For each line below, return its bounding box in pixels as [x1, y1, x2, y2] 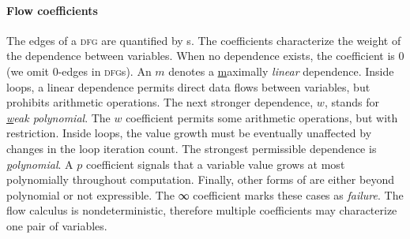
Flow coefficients [6, 2, 98, 18]
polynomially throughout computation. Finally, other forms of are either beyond [6, 171, 394, 188]
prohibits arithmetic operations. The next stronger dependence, [6, 94, 314, 110]
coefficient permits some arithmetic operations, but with [126, 109, 398, 125]
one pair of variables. [6, 217, 107, 233]
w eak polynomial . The [6, 109, 111, 125]
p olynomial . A [6, 155, 73, 172]
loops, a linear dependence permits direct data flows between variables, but [6, 78, 371, 95]
